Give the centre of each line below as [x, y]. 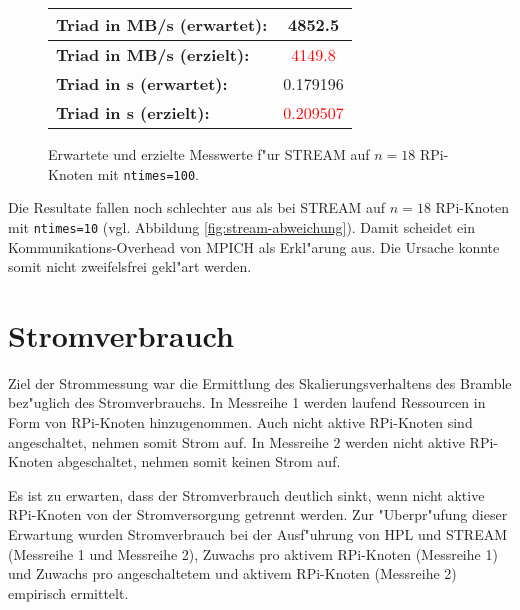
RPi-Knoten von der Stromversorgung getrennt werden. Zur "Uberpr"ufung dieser [258, 514]
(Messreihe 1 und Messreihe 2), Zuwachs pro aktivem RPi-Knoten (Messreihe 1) [253, 553]
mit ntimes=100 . [148, 173]
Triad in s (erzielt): [133, 112]
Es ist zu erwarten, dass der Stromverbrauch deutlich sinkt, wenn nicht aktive [246, 494]
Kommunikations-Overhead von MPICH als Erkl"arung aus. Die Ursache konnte [254, 246]
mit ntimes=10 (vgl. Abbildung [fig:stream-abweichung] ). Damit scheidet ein [241, 226]
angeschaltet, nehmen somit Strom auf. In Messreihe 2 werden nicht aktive [236, 441]
